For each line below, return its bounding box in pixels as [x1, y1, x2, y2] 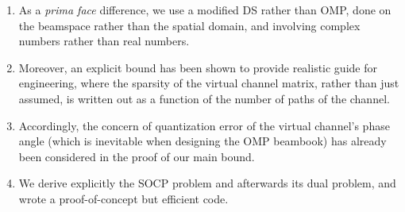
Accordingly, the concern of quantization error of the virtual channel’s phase [18, 117, 390, 133]
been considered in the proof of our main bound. [18, 148, 255, 164]
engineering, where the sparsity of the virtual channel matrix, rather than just [18, 75, 399, 91]
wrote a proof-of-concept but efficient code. [18, 190, 229, 206]
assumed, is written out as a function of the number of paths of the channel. [18, 90, 390, 106]
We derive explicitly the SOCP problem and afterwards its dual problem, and [18, 175, 396, 191]
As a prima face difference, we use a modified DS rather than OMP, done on [18, 2, 391, 17]
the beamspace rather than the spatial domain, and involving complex [18, 17, 361, 33]
